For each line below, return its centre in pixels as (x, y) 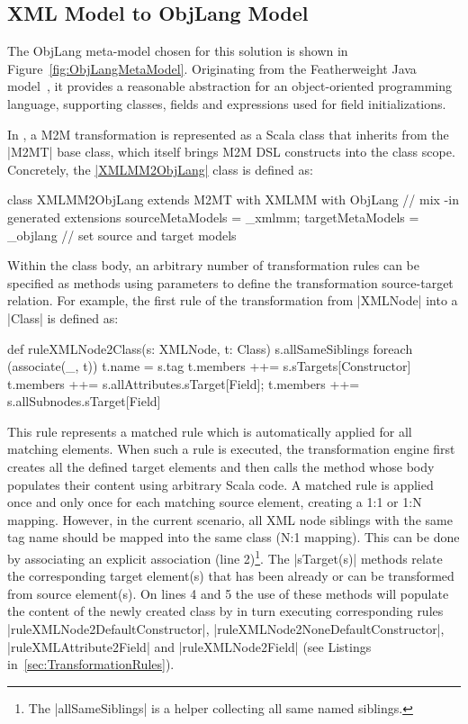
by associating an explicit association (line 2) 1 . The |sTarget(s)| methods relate (225, 557)
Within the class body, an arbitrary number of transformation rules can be (213, 265)
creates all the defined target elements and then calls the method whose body (221, 467)
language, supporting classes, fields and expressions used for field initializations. (227, 103)
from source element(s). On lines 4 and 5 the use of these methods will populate (228, 593)
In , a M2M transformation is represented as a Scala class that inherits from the (228, 134)
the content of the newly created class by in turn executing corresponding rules (225, 611)
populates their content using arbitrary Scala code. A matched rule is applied (220, 484)
